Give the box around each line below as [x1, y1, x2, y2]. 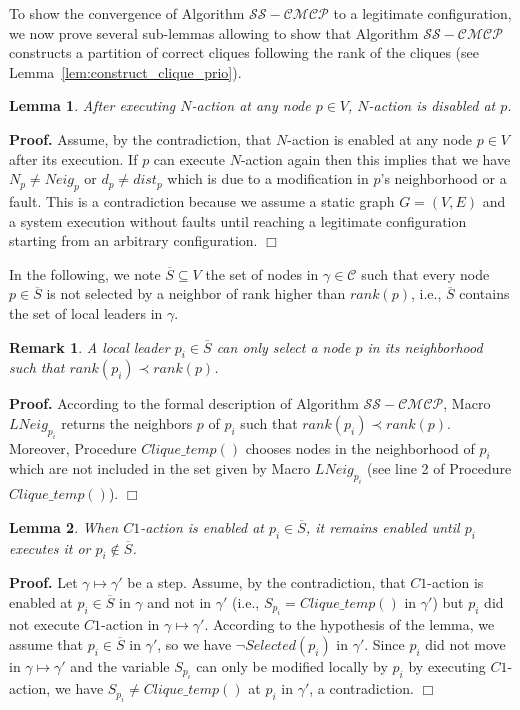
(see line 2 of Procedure [367, 458, 512, 479]
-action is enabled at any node [287, 128, 473, 149]
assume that [9, 633, 84, 654]
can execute [153, 148, 225, 169]
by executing [408, 655, 486, 676]
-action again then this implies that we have [240, 148, 511, 169]
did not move [425, 633, 506, 654]
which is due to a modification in [167, 168, 369, 189]
